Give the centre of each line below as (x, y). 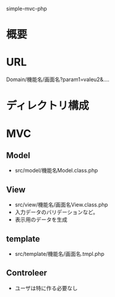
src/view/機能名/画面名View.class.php (61, 205)
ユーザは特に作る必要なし (46, 288)
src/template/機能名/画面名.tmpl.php (59, 253)
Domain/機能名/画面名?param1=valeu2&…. (58, 79)
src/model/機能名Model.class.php (56, 171)
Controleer (27, 273)
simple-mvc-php (27, 9)
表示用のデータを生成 (41, 219)
